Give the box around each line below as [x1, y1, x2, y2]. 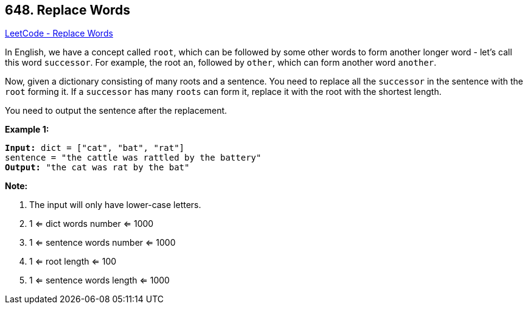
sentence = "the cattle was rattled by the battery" [5, 153, 262, 163]
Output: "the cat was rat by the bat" [5, 162, 190, 173]
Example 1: [5, 124, 49, 135]
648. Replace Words [5, 2, 131, 18]
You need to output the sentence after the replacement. [5, 105, 228, 116]
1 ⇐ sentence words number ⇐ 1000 [29, 237, 176, 248]
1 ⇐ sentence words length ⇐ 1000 [29, 275, 170, 286]
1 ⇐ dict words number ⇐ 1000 [29, 218, 154, 229]
